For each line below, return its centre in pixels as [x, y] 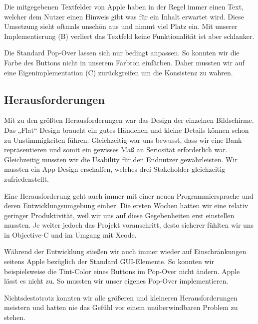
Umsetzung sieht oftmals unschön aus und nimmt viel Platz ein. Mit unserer [121, 26]
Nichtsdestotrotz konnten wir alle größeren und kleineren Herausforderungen [121, 297]
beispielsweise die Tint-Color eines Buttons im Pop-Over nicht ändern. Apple [122, 271]
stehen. [15, 317]
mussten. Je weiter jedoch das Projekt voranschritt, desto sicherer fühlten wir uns [129, 225]
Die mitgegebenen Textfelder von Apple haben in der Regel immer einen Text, [124, 6]
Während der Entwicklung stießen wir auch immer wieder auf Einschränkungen [125, 251]
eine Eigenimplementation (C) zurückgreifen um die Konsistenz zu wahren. [119, 72]
